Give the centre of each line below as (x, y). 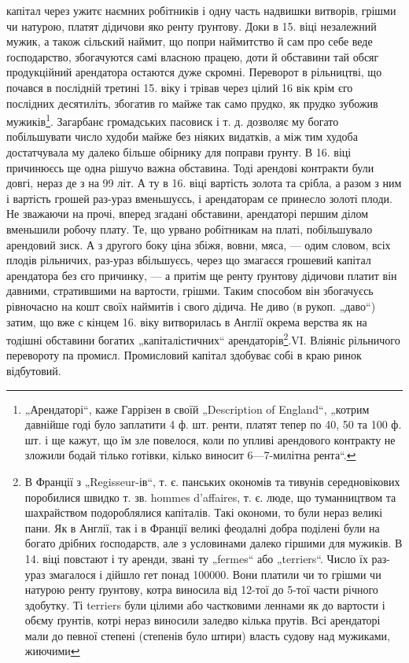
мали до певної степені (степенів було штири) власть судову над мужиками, (207, 635)
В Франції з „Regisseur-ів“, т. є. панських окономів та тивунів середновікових (212, 481)
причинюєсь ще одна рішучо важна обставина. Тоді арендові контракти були (190, 167)
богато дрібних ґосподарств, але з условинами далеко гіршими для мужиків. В (214, 543)
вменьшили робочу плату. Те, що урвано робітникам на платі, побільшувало (190, 228)
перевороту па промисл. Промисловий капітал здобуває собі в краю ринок (184, 355)
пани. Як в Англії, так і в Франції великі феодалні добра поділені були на (202, 527)
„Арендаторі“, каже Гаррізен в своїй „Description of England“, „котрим (197, 409)
